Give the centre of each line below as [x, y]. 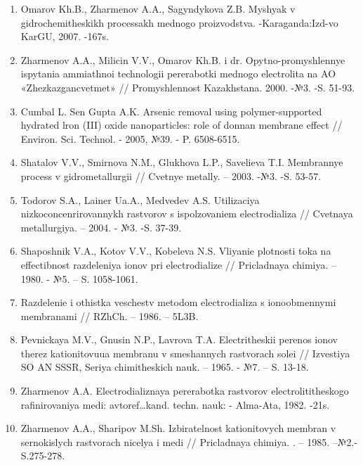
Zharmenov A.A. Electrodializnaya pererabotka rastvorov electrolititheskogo [185, 391]
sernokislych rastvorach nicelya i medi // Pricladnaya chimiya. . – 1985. [175, 441]
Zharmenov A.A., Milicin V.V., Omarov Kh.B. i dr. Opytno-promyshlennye [183, 59]
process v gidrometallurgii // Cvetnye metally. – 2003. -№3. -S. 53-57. [171, 176]
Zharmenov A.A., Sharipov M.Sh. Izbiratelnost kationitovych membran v [178, 428]
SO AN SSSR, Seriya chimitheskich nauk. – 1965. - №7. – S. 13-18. [165, 367]
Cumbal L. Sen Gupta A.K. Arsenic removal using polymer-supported [171, 111]
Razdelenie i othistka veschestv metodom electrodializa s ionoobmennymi [178, 302]
